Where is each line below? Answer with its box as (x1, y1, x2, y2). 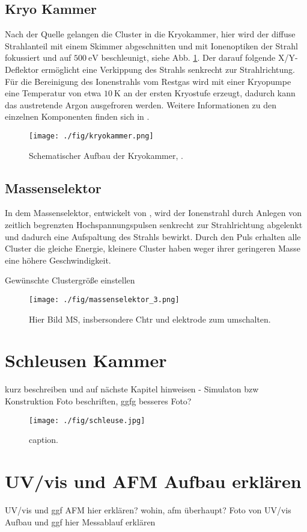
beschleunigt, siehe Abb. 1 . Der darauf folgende (101, 51, 276, 64)
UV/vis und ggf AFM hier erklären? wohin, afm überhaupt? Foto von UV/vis (5, 503, 291, 516)
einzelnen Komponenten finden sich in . (5, 110, 150, 123)
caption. (29, 433, 59, 446)
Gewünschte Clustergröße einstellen (5, 274, 135, 286)
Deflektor (5, 63, 39, 75)
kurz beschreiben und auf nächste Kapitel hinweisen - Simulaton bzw (5, 383, 259, 395)
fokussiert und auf (5, 51, 71, 64)
